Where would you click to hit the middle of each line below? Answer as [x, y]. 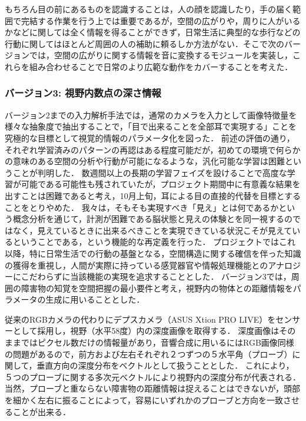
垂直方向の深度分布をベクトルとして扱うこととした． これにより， [165, 365]
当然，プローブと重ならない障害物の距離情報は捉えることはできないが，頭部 [152, 388]
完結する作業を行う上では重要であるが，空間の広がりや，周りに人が [152, 20]
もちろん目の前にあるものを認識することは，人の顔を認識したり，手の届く [149, 9]
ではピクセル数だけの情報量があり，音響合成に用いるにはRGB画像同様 [157, 342]
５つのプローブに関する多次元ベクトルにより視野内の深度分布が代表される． [153, 377]
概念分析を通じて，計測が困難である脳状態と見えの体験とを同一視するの [152, 219]
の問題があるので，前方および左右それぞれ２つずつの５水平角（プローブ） [149, 354]
